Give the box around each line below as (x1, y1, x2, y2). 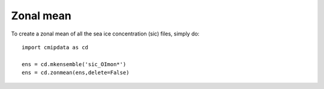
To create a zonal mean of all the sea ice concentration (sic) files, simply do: (11, 30, 200, 37)
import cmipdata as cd (22, 44, 89, 51)
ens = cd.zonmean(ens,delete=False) (22, 69, 130, 76)
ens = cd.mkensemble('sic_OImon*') (22, 61, 127, 67)
